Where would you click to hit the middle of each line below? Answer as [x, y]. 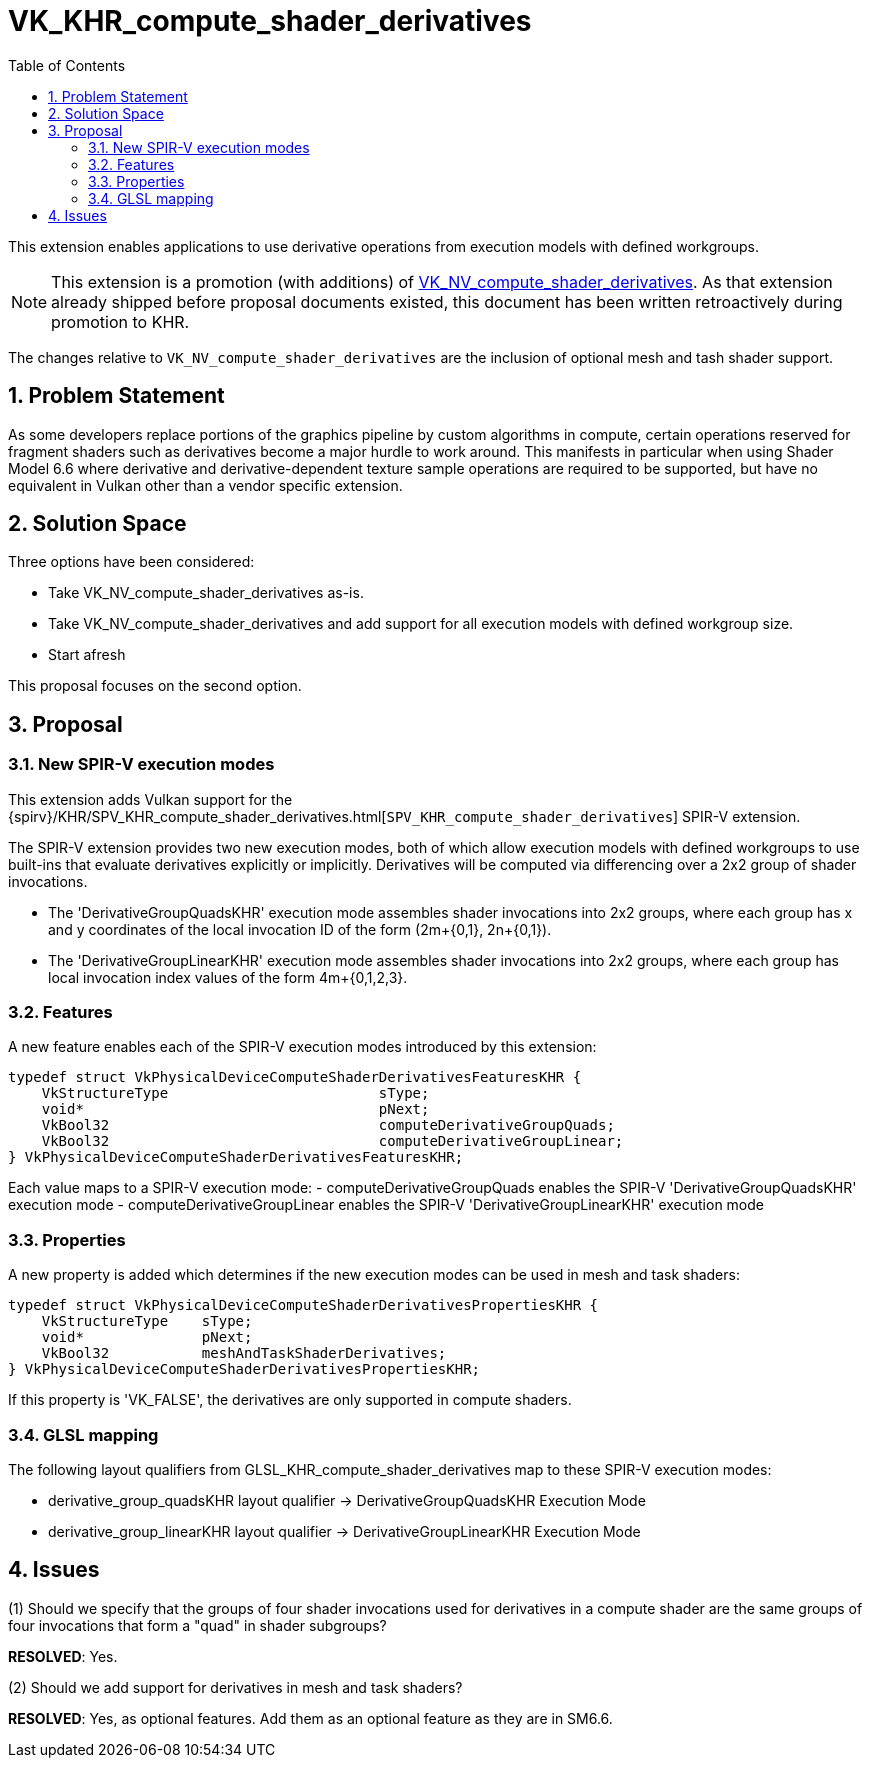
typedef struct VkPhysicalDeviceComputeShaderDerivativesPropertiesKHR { [303, 1305]
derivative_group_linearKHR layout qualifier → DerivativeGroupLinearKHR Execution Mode [344, 1531]
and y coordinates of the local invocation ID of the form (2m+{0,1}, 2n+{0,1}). [300, 929]
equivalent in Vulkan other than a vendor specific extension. [205, 485]
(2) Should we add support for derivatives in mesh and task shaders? [235, 1687]
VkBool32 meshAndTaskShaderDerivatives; [244, 1353]
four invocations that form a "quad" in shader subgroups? [197, 1625]
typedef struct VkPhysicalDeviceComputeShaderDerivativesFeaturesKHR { [295, 1077]
